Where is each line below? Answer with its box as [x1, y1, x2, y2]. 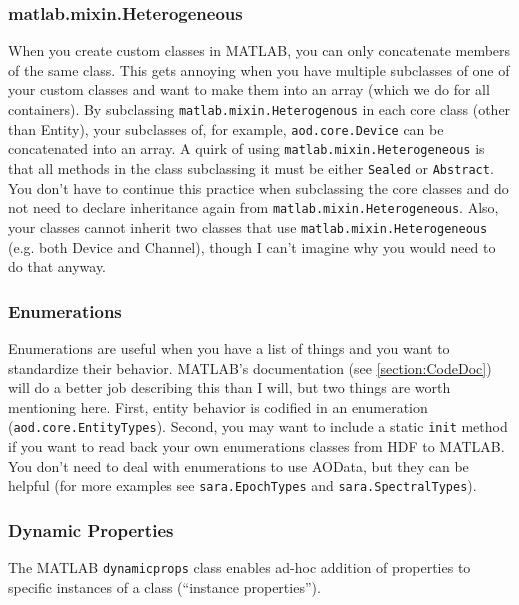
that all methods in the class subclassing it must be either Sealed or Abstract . [8, 157, 494, 178]
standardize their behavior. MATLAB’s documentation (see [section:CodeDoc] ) [8, 357, 492, 378]
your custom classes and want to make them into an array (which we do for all [8, 79, 490, 100]
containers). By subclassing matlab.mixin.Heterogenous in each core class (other [8, 99, 511, 119]
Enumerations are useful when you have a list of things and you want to [8, 337, 450, 358]
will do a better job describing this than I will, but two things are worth [8, 377, 451, 398]
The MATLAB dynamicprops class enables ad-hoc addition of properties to [8, 557, 471, 578]
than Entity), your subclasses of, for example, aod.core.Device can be [8, 118, 444, 139]
